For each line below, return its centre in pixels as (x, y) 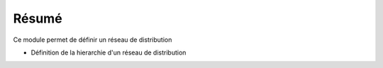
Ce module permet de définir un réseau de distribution (93, 40)
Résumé (38, 18)
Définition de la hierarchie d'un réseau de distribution (109, 52)
